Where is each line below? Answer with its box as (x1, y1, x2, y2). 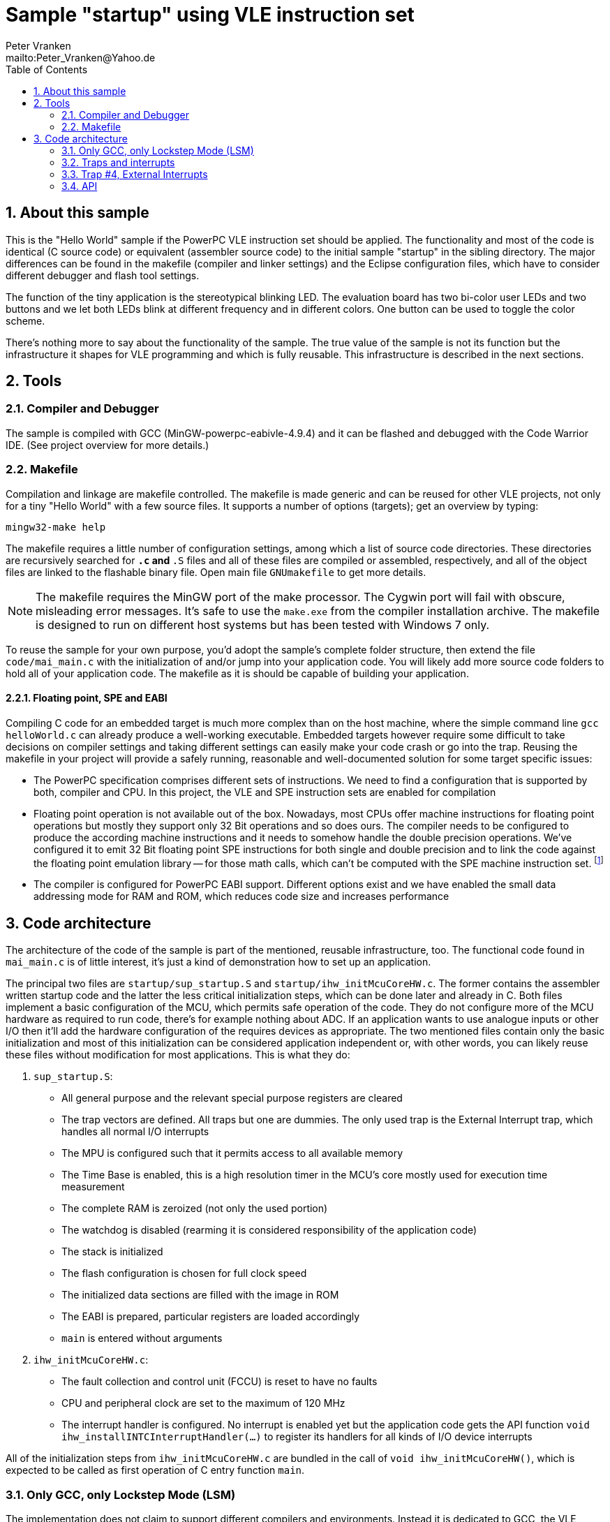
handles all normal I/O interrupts (61, 1125, 209, 1138)
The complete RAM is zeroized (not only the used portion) (61, 1202, 328, 1215)
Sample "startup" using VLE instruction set (6, 3, 415, 27)
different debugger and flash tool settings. (6, 269, 200, 281)
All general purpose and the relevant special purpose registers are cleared (61, 1092, 403, 1104)
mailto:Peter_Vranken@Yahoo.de (6, 51, 156, 64)
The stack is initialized (61, 1246, 163, 1258)
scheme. (6, 314, 45, 327)
